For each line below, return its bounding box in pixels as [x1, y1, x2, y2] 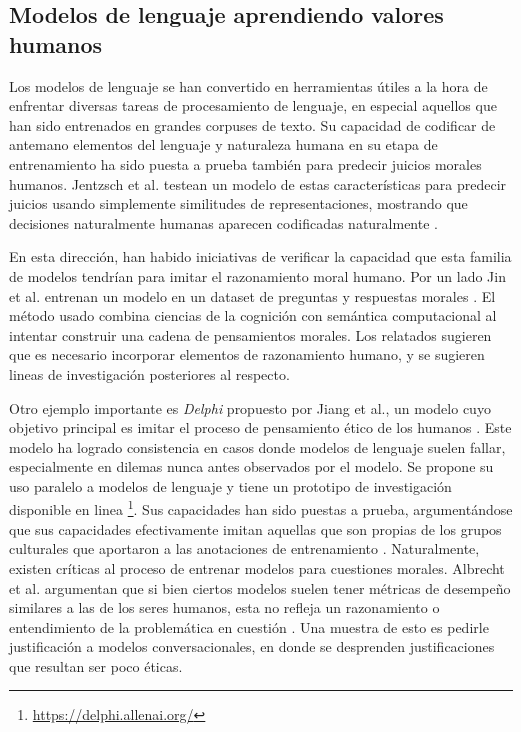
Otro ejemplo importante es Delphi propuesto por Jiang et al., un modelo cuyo [9, 397, 491, 418]
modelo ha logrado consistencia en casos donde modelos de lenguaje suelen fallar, [9, 436, 506, 457]
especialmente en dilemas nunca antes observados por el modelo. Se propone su [9, 456, 494, 477]
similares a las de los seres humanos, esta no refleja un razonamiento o [9, 597, 440, 618]
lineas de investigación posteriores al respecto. [9, 363, 290, 384]
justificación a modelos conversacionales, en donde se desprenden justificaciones [9, 636, 495, 657]
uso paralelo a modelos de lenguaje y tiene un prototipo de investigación [9, 475, 452, 496]
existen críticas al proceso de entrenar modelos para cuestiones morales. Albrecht [9, 557, 505, 578]
